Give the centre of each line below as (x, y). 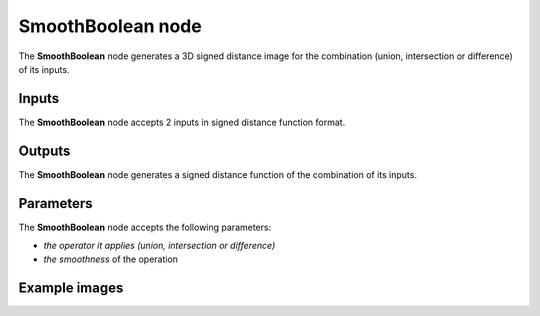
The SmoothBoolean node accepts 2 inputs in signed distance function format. (182, 122)
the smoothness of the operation (111, 259)
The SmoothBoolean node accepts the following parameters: (145, 227)
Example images (71, 288)
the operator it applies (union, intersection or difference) (159, 246)
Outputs (44, 150)
